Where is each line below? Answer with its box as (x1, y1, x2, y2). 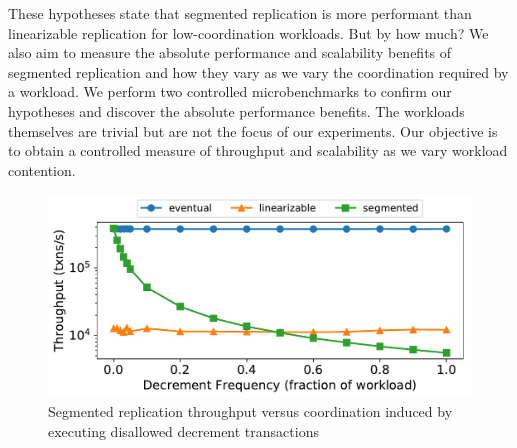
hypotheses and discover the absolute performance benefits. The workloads (8, 100, 465, 121)
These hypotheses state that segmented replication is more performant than (8, 3, 472, 23)
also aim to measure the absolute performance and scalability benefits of (8, 42, 452, 63)
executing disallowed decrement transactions (48, 420, 319, 441)
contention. (8, 159, 76, 180)
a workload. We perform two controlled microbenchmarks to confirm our (8, 81, 452, 102)
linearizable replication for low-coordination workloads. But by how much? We (8, 22, 489, 43)
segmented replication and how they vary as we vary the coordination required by (8, 61, 509, 82)
